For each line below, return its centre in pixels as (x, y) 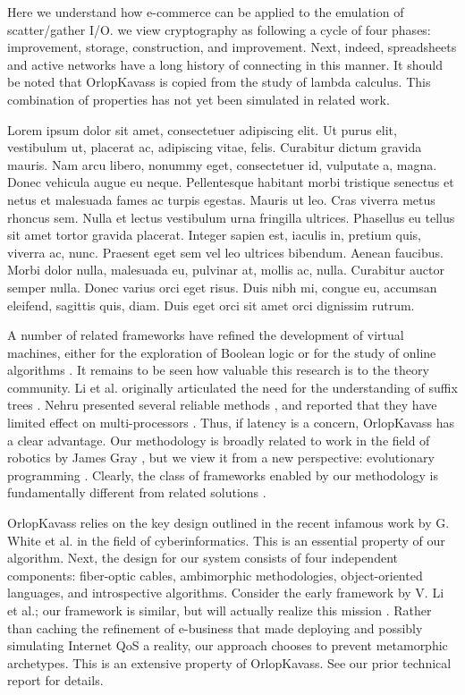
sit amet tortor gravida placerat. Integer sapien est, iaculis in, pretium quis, (215, 235)
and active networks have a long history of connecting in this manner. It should (225, 64)
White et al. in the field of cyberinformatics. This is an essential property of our (226, 540)
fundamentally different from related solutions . (137, 492)
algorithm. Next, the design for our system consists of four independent (203, 558)
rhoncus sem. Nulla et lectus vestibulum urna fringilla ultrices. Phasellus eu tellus (231, 217)
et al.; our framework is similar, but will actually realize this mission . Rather (220, 610)
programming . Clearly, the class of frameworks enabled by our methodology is (223, 475)
